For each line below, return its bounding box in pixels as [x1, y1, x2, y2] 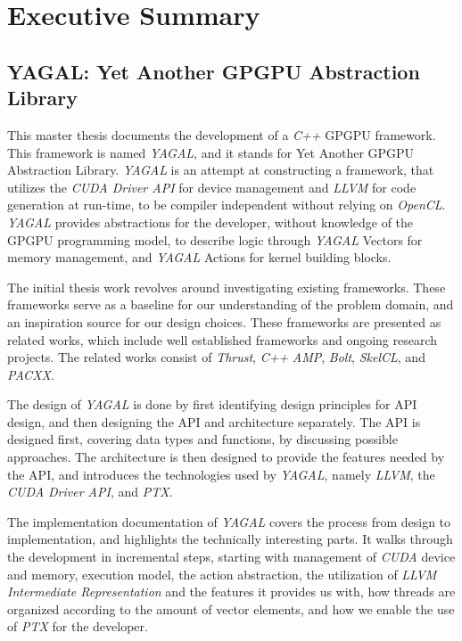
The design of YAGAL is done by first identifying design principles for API [7, 395, 417, 414]
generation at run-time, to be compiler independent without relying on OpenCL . [7, 195, 446, 214]
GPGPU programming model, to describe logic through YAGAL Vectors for [7, 230, 423, 249]
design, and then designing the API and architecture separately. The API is [7, 412, 421, 431]
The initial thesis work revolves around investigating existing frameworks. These [7, 277, 446, 296]
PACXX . [7, 365, 54, 383]
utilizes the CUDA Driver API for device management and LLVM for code [7, 177, 417, 196]
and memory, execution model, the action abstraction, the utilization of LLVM [7, 564, 437, 583]
